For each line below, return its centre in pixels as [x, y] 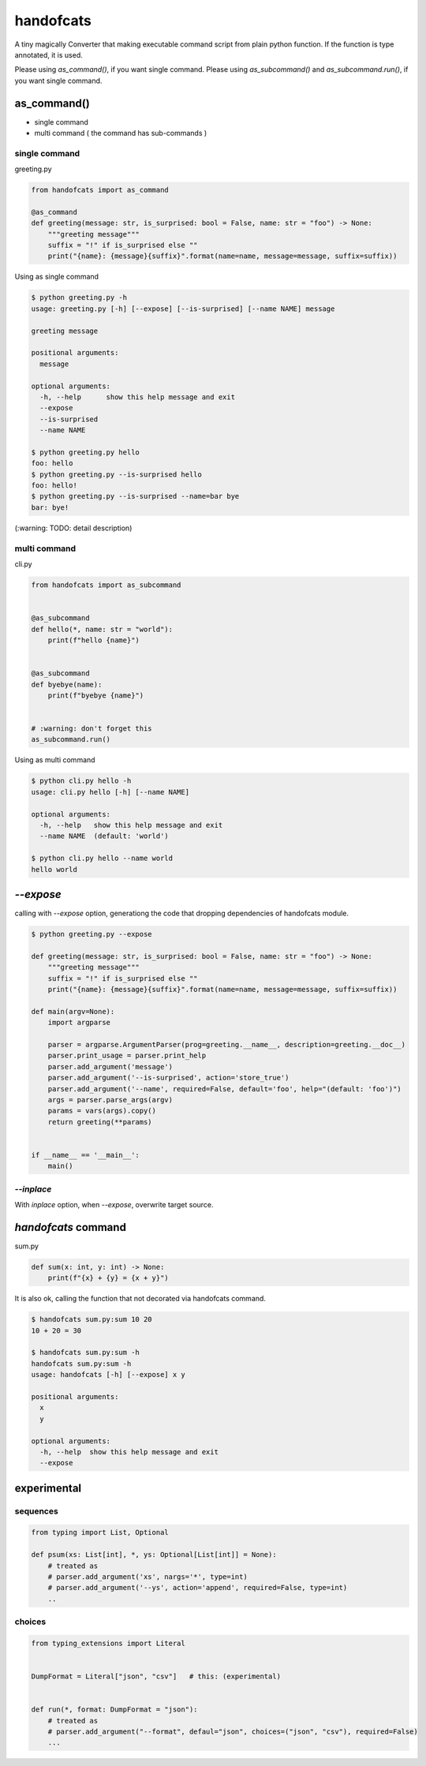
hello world [54, 869]
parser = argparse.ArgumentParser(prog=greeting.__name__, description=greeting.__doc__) [227, 1044]
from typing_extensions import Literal [108, 1643]
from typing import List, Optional [100, 1532]
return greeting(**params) [100, 1122]
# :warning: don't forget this [92, 729]
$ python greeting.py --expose [92, 934]
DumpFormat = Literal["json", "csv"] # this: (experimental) [156, 1676]
